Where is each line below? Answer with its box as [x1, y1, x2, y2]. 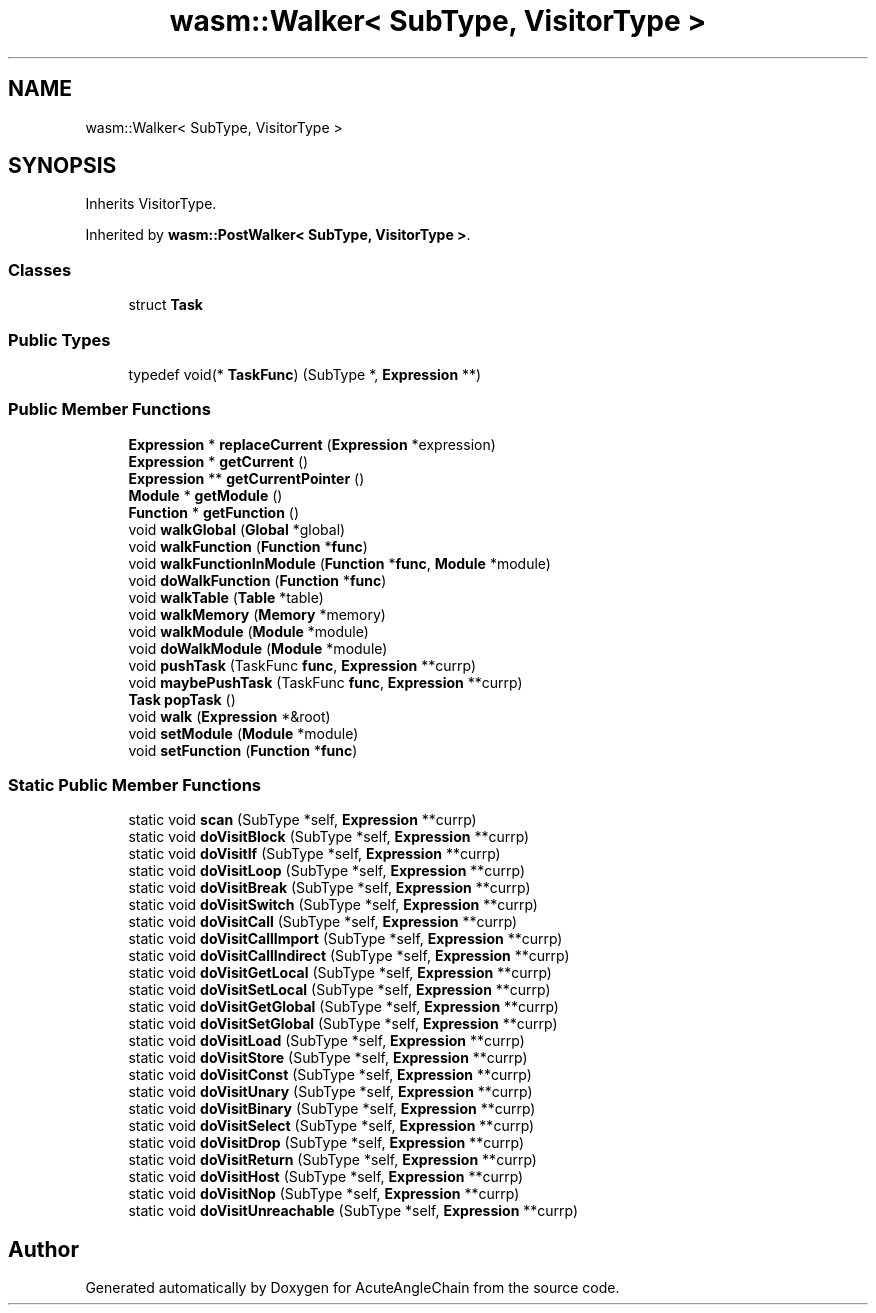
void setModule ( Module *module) [128, 724, 359, 742]
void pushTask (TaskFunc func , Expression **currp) [128, 656, 476, 674]
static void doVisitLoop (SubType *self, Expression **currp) [128, 862, 526, 880]
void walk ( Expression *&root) [128, 707, 331, 725]
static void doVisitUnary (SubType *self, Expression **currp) [128, 1083, 533, 1101]
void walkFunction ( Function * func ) [128, 537, 368, 555]
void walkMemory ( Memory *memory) [128, 605, 386, 623]
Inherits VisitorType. [85, 195, 217, 213]
